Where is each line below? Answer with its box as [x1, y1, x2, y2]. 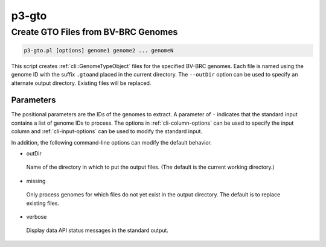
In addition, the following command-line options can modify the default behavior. [11, 139, 213, 146]
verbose [26, 213, 47, 220]
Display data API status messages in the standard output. [26, 227, 169, 234]
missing [26, 177, 46, 184]
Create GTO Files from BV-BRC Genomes [11, 27, 178, 37]
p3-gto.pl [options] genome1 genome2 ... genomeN [24, 47, 174, 54]
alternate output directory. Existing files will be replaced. [11, 79, 152, 87]
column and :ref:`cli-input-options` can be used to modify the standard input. [11, 128, 202, 135]
